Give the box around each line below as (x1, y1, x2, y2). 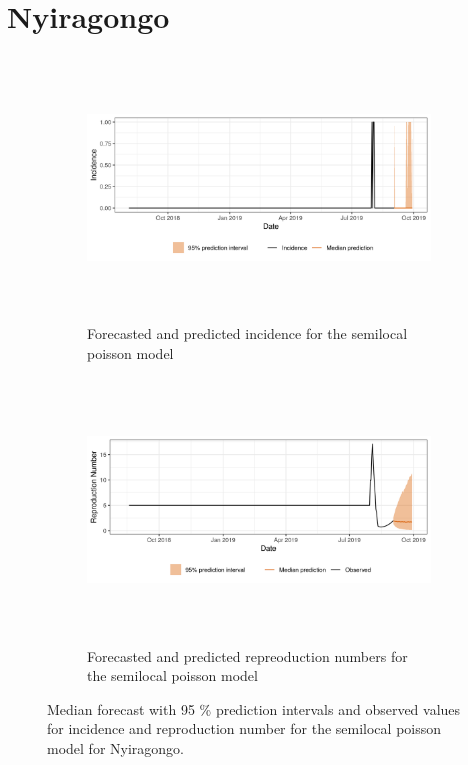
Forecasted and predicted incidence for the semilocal (87, 323, 408, 344)
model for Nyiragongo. (47, 738, 184, 758)
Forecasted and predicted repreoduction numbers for (87, 645, 408, 666)
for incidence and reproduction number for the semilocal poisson (47, 718, 442, 739)
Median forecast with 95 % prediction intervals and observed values (47, 698, 461, 719)
